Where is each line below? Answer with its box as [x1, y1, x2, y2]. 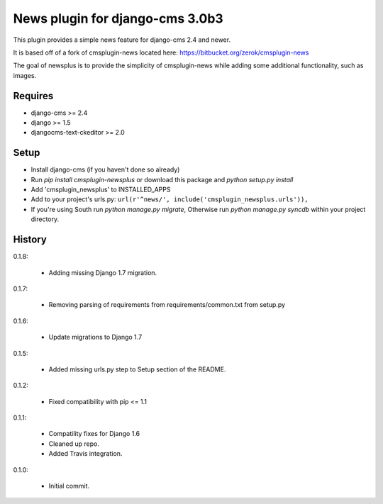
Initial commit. [48, 482, 90, 491]
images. [13, 71, 37, 79]
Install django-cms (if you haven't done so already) [30, 165, 180, 174]
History [13, 234, 48, 246]
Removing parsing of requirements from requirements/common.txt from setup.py [48, 301, 286, 309]
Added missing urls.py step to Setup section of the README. [48, 365, 226, 374]
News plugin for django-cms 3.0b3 [13, 11, 223, 26]
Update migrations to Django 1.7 [48, 333, 143, 342]
